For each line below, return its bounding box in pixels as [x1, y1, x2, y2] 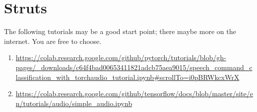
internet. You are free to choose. [4, 36, 102, 46]
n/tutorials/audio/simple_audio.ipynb [15, 98, 132, 108]
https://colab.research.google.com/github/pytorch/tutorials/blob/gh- [15, 52, 226, 63]
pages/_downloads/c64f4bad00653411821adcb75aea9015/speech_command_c [15, 62, 253, 72]
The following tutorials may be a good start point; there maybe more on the [4, 26, 236, 37]
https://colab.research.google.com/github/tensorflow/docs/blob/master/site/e [15, 88, 253, 99]
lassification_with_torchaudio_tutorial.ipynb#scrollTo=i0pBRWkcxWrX [15, 72, 240, 82]
